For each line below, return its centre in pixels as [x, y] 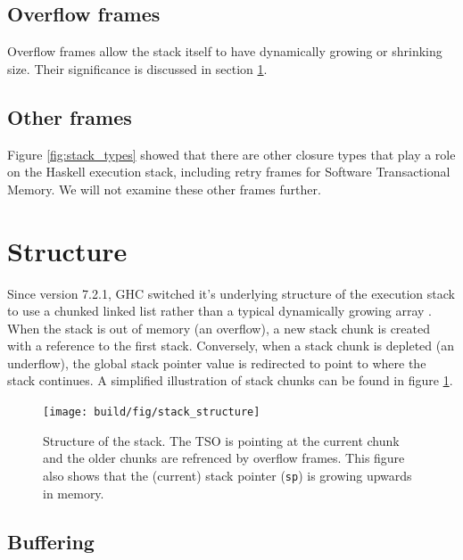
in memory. [74, 493]
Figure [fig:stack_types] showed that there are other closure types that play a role [231, 154]
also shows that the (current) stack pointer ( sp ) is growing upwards [227, 475]
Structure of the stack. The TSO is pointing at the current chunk [221, 440]
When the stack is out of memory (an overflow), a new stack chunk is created [219, 328]
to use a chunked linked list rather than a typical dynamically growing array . [219, 311]
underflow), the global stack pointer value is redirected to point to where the [217, 362]
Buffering [51, 541]
